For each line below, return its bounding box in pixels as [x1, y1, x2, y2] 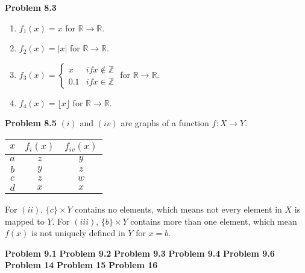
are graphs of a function [121, 117, 209, 129]
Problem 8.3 [5, 1, 57, 13]
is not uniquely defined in [31, 226, 125, 239]
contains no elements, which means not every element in [75, 202, 282, 215]
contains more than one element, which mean [130, 214, 297, 227]
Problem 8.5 [5, 117, 57, 129]
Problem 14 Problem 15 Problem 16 [5, 259, 158, 271]
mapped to [5, 214, 45, 227]
